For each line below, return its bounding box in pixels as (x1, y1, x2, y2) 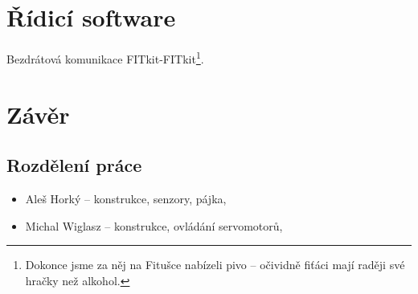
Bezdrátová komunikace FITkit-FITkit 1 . (6, 48, 204, 67)
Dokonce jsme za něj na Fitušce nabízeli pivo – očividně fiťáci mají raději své (25, 256, 405, 273)
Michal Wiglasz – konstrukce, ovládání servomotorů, (25, 217, 283, 234)
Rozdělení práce (6, 153, 142, 178)
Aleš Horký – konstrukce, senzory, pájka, (25, 190, 227, 206)
